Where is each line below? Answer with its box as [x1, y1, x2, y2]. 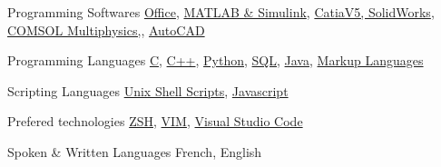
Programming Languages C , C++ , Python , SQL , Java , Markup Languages [7, 51, 424, 70]
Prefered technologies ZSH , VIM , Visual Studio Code [7, 112, 303, 131]
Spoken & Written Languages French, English [7, 142, 262, 161]
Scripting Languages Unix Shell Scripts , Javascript [7, 81, 289, 100]
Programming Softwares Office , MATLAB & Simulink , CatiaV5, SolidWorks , [7, 3, 435, 21]
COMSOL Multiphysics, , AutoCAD [7, 20, 205, 39]
